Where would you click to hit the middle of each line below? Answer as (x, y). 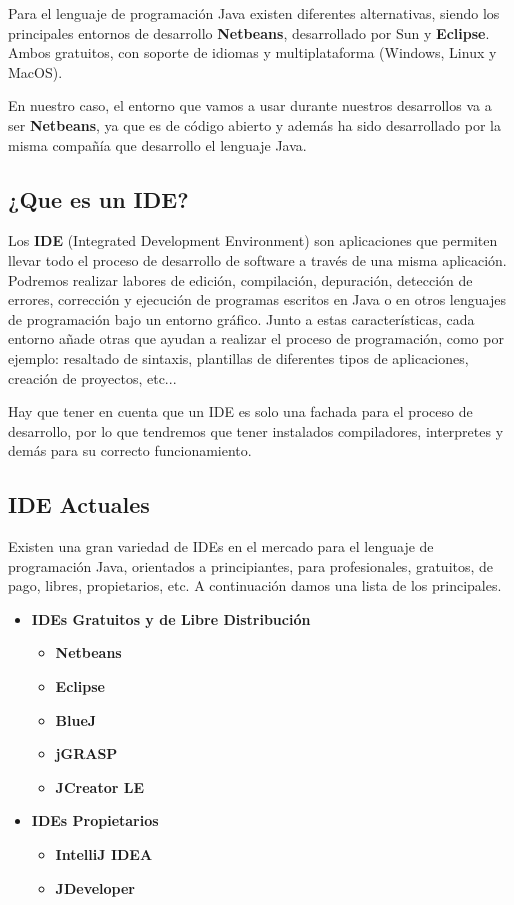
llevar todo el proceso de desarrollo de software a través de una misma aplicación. (257, 259)
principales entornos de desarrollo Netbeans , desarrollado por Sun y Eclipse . (249, 32)
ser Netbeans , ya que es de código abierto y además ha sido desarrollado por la (254, 124)
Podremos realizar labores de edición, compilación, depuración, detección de (240, 279)
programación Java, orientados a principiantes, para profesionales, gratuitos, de (251, 565)
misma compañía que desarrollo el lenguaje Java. (157, 144)
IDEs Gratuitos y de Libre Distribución (171, 618)
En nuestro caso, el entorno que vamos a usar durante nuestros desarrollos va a (250, 105)
